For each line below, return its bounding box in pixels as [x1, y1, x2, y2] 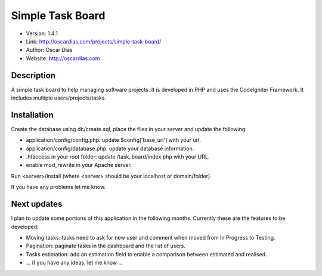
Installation [11, 110, 54, 120]
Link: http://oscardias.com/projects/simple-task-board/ [26, 38, 162, 45]
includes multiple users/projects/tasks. [11, 94, 107, 101]
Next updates [11, 199, 63, 209]
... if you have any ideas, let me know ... [26, 259, 123, 266]
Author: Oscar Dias [26, 46, 73, 54]
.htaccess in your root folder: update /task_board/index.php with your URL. [26, 153, 210, 160]
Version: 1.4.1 [26, 30, 58, 37]
